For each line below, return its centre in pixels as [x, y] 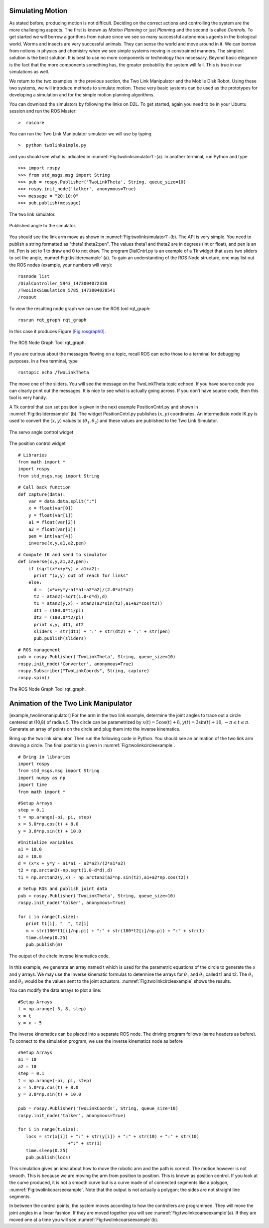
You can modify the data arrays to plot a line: [55, 990]
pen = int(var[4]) [51, 536]
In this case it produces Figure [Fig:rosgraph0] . [58, 331]
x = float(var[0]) [51, 508]
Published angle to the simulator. [43, 225]
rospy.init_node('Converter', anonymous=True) [76, 664]
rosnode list [34, 276]
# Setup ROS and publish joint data [63, 889]
